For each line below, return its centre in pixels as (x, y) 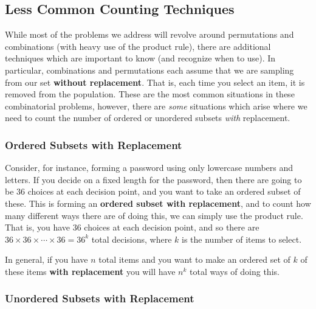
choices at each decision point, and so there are (172, 227)
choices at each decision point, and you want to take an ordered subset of (164, 191)
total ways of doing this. (235, 271)
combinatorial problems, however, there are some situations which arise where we (156, 106)
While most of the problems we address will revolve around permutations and (149, 34)
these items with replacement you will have (90, 271)
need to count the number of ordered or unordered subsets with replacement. (148, 118)
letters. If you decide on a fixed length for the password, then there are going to (153, 179)
